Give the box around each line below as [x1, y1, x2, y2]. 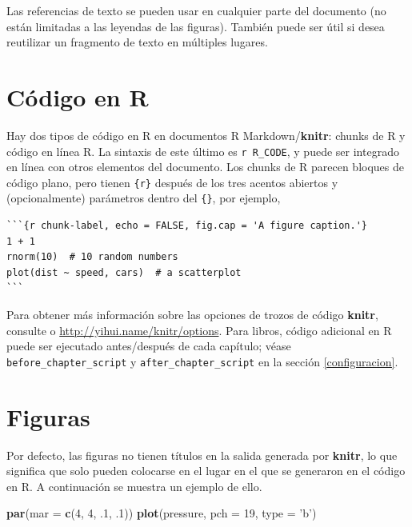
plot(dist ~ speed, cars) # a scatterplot [6, 266, 242, 278]
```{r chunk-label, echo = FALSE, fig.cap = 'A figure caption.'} [6, 220, 368, 232]
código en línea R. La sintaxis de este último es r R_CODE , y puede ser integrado [6, 142, 399, 159]
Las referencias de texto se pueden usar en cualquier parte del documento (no [6, 2, 386, 18]
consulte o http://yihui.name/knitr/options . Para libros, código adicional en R [6, 321, 392, 338]
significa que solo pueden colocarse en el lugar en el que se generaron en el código [6, 462, 406, 479]
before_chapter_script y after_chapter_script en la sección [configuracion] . [6, 353, 398, 369]
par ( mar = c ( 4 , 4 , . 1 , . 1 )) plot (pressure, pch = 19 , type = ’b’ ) [6, 505, 317, 521]
